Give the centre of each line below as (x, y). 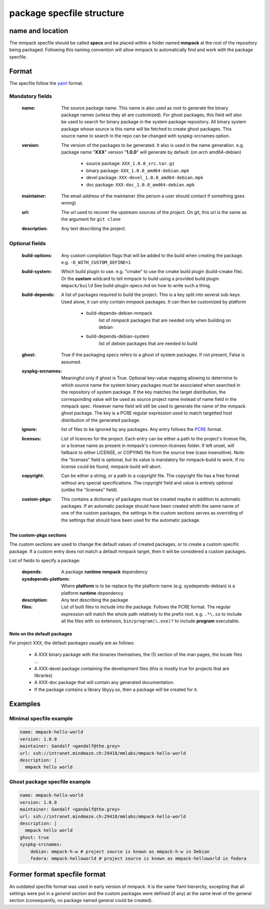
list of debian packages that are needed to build (148, 343)
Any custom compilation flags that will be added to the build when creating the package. (152, 255)
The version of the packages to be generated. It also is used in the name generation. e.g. (153, 145)
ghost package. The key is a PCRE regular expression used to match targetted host (147, 413)
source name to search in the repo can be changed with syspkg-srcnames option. (145, 136)
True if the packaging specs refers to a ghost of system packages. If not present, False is (153, 355)
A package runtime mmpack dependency (104, 572)
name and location (39, 31)
